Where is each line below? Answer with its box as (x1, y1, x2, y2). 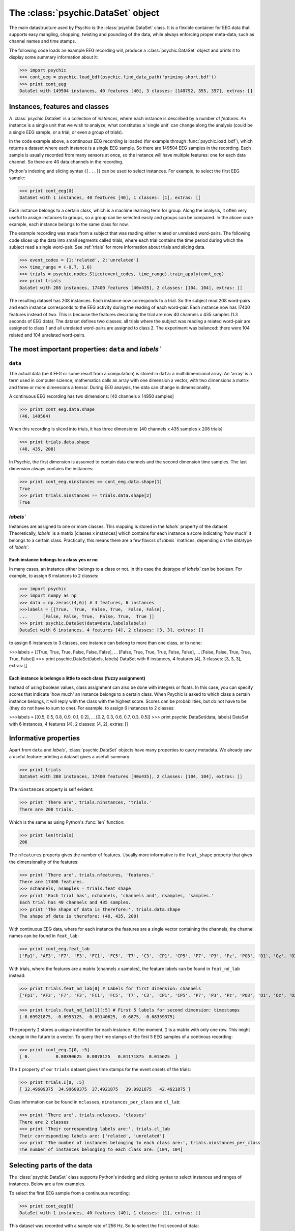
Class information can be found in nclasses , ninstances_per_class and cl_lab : (9, 1099, 181, 1105)
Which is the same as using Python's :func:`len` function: (9, 819, 125, 825)
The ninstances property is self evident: (9, 786, 94, 792)
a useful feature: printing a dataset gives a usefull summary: (9, 754, 131, 760)
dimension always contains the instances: (9, 466, 94, 472)
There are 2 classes (19, 1119, 69, 1125)
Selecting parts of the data (9, 1161, 93, 1169)
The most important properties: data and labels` (9, 345, 161, 353)
